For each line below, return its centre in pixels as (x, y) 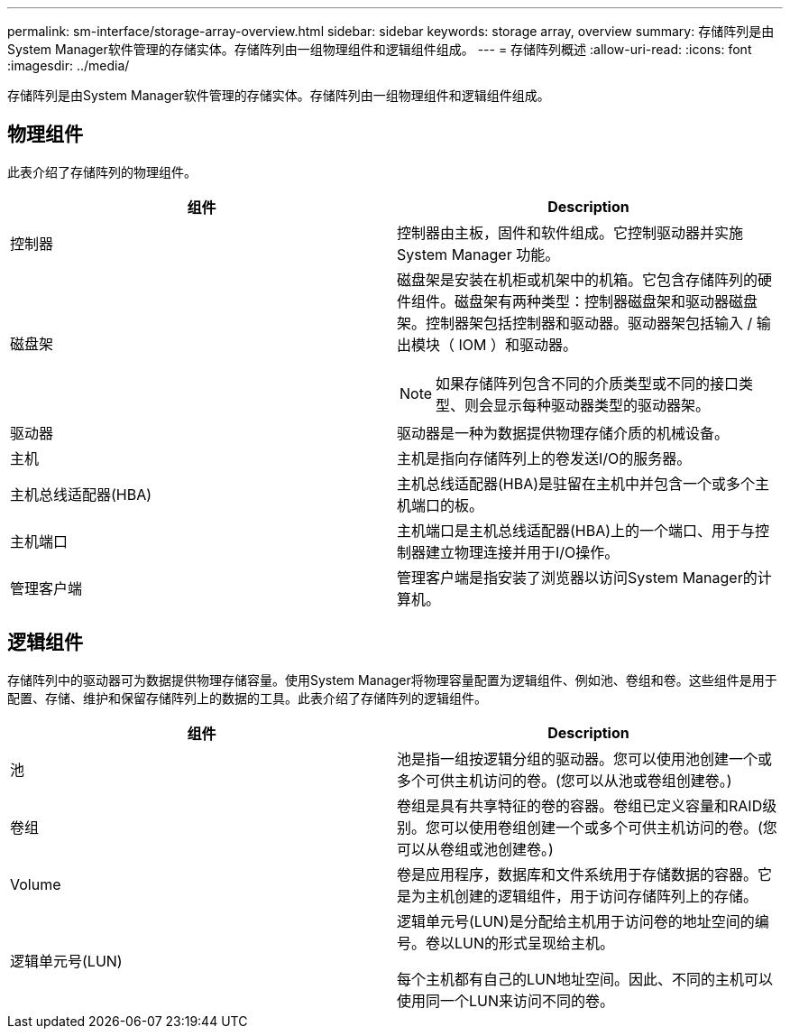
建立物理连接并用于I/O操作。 (523, 552)
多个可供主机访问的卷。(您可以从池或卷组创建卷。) (565, 780)
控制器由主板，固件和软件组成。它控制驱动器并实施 (570, 232)
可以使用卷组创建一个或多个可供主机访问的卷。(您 (609, 827)
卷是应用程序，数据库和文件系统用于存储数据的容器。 (578, 874)
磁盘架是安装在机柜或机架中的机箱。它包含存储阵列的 (578, 279)
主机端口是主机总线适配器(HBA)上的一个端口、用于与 (576, 530)
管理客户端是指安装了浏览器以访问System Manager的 (577, 577)
